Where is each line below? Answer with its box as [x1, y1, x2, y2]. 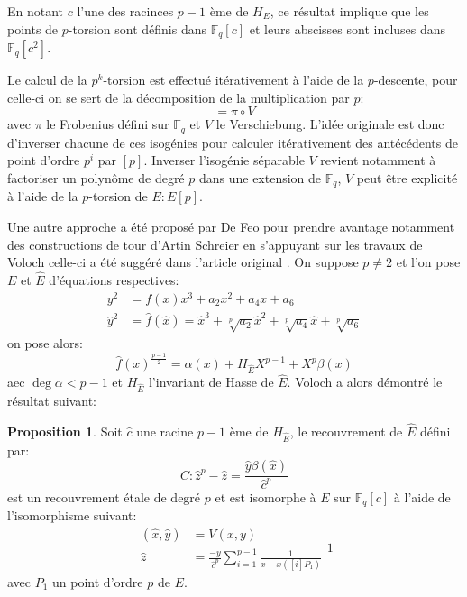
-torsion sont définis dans [68, 19, 206, 38]
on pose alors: [7, 334, 83, 353]
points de [7, 19, 59, 38]
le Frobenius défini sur [46, 115, 169, 133]
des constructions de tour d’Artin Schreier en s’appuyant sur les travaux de [7, 234, 423, 253]
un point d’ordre [52, 572, 143, 591]
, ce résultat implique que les [270, 2, 429, 20]
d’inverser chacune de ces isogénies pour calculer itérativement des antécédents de [7, 133, 458, 152]
